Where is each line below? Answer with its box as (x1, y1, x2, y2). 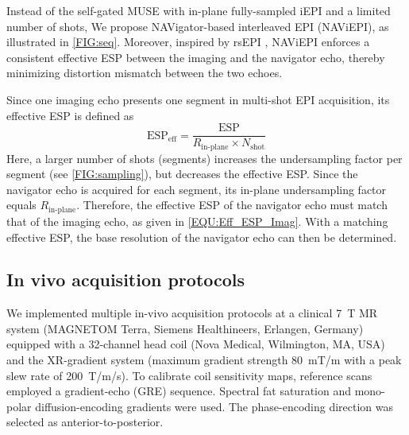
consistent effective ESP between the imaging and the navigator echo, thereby (6, 49, 385, 65)
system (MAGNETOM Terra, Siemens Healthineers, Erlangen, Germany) (6, 320, 364, 336)
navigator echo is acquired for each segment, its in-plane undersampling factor (6, 181, 387, 197)
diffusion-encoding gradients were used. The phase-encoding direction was (35, 398, 394, 414)
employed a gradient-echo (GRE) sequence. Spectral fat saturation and (6, 383, 351, 399)
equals (6, 196, 37, 213)
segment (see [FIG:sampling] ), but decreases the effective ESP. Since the (6, 165, 358, 182)
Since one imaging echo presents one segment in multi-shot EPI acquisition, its (6, 91, 390, 107)
